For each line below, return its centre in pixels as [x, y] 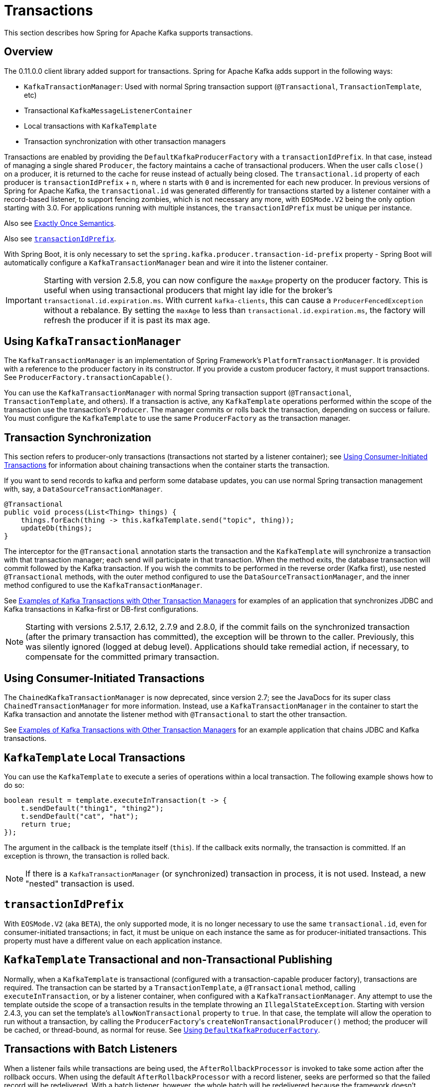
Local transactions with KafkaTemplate [91, 126]
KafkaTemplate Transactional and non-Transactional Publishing [168, 960]
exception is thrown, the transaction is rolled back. [87, 856]
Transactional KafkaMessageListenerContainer [108, 110]
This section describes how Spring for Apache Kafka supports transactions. [128, 32]
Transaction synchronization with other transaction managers [125, 141]
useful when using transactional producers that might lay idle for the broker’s [188, 290]
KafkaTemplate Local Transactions [95, 757]
